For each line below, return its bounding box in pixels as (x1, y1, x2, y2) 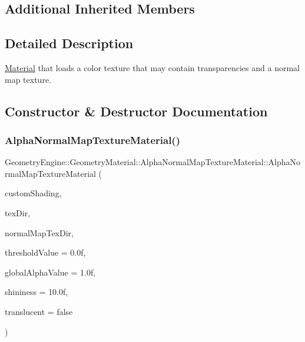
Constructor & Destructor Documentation (5, 102, 268, 120)
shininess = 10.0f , (5, 286, 68, 298)
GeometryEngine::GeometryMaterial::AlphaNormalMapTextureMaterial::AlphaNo (5, 156, 300, 168)
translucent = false (5, 305, 73, 317)
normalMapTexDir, (5, 226, 74, 239)
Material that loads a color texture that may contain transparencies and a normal (5, 61, 300, 73)
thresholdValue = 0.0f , (5, 246, 86, 259)
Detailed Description (5, 34, 134, 52)
